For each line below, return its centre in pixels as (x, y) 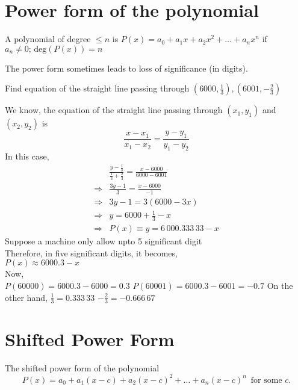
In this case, (27, 156)
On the (280, 286)
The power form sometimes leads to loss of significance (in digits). (126, 68)
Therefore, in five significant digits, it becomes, (91, 252)
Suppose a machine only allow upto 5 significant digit (104, 241)
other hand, (26, 297)
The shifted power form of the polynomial (82, 367)
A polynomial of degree (48, 39)
